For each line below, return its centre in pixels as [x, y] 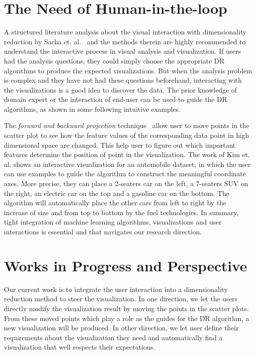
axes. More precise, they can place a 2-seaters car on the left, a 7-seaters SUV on [126, 183]
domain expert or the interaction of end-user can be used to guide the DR [116, 99]
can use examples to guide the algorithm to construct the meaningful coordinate [125, 174]
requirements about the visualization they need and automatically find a [113, 337]
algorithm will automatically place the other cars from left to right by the [115, 203]
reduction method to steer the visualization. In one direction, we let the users [121, 299]
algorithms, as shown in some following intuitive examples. [92, 109]
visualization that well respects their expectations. [80, 347]
